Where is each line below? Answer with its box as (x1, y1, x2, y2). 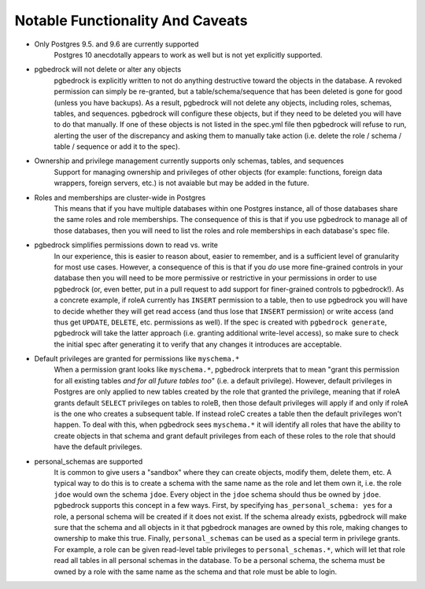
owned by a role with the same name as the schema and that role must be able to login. (54, 567, 338, 576)
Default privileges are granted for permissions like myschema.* (34, 354, 240, 364)
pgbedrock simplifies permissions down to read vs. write (34, 240, 218, 250)
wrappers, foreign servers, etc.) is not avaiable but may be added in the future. (54, 178, 310, 188)
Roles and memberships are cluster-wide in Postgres (34, 193, 206, 202)
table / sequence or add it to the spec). (54, 142, 180, 151)
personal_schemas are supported (34, 457, 143, 466)
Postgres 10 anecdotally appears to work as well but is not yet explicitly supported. (54, 50, 323, 59)
